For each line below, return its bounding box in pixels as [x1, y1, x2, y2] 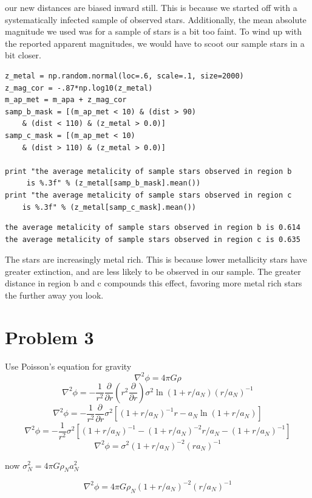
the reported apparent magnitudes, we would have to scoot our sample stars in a [5, 36, 305, 49]
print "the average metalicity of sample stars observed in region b [5, 167, 292, 176]
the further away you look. [5, 289, 104, 302]
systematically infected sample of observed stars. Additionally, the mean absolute [5, 13, 307, 26]
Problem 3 [5, 324, 94, 349]
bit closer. [5, 49, 42, 61]
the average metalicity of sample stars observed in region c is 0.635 [5, 235, 300, 244]
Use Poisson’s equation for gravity [5, 359, 132, 372]
